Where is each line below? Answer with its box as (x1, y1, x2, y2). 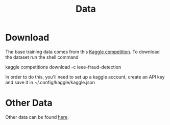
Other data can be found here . (5, 114, 69, 120)
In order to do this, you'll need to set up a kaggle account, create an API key (5, 73, 165, 80)
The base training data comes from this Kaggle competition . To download (5, 48, 160, 55)
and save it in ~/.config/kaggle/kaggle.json (5, 79, 95, 85)
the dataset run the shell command (5, 54, 79, 60)
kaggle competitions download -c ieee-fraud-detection (5, 64, 122, 70)
